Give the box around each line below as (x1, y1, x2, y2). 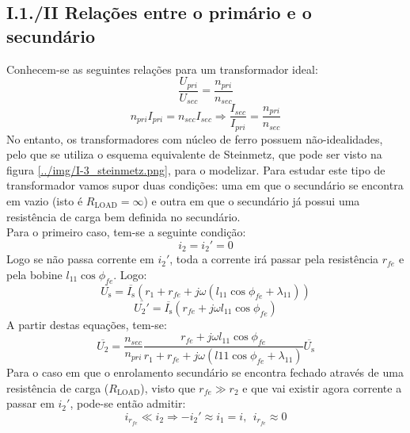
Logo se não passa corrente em (6, 251, 154, 267)
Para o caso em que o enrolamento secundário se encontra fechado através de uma (6, 364, 404, 381)
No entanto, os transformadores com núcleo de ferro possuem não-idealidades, (6, 130, 383, 147)
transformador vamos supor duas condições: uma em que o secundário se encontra (6, 177, 404, 194)
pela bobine (6, 266, 63, 282)
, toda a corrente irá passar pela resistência (169, 251, 379, 267)
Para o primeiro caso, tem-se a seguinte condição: (6, 224, 246, 240)
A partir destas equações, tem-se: (6, 316, 167, 332)
